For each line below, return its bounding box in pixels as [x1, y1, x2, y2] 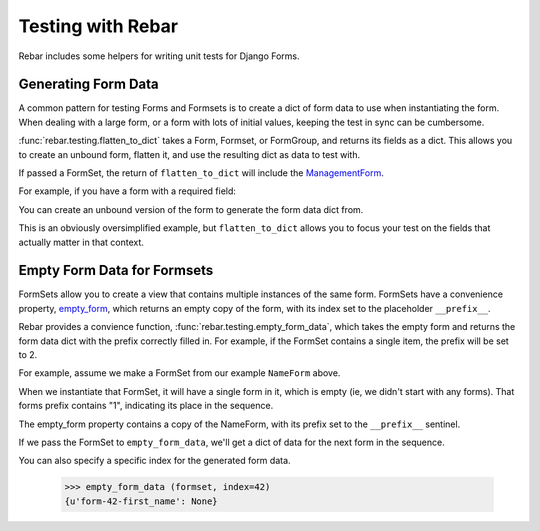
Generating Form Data [18, 76, 159, 93]
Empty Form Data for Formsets [18, 262, 214, 279]
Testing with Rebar [18, 15, 179, 37]
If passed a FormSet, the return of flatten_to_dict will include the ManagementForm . [18, 167, 384, 179]
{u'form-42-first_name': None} [64, 495, 219, 507]
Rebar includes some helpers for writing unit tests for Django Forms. [18, 50, 300, 62]
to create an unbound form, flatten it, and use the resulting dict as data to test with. [18, 148, 360, 160]
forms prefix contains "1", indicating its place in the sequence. [18, 400, 274, 412]
